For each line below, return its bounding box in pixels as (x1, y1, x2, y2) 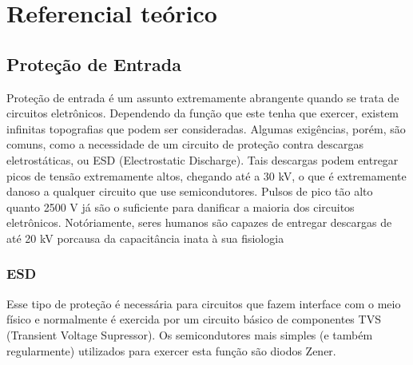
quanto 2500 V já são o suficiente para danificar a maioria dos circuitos (6, 198, 355, 215)
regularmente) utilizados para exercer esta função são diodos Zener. (6, 342, 336, 359)
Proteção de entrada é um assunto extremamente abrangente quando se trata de (6, 89, 399, 105)
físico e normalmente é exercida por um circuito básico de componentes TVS (6, 311, 381, 327)
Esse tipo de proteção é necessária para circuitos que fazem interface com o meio (6, 295, 401, 311)
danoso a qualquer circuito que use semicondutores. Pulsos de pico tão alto (6, 183, 373, 200)
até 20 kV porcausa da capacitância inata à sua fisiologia (6, 229, 284, 246)
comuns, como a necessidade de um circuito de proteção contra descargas (6, 136, 363, 153)
